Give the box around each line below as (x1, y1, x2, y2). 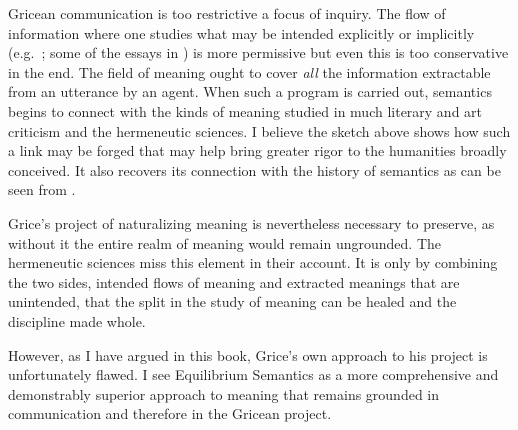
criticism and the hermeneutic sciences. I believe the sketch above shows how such (8, 120, 511, 141)
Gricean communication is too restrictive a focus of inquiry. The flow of (8, 3, 446, 23)
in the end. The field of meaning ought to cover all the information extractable (8, 61, 491, 82)
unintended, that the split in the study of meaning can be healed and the (8, 291, 457, 312)
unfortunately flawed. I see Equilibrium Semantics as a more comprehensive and (8, 364, 499, 385)
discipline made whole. (8, 310, 146, 331)
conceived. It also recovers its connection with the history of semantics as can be (8, 159, 501, 180)
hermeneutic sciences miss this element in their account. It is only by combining (8, 252, 498, 273)
